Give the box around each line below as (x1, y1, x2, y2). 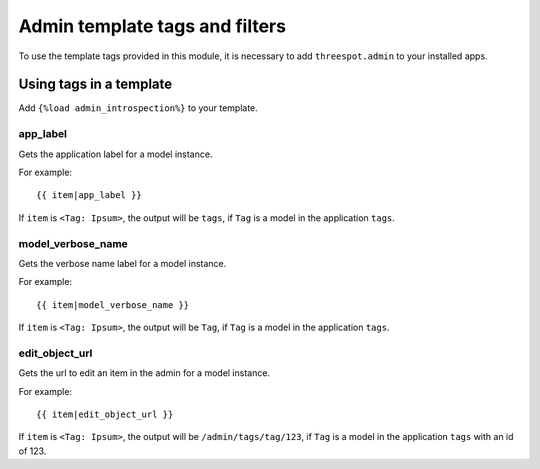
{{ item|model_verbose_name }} (36, 299, 190, 310)
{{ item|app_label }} (36, 190, 142, 201)
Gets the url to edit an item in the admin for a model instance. (18, 367, 270, 379)
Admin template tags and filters (18, 15, 287, 37)
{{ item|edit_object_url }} (36, 409, 174, 420)
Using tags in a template (18, 76, 173, 93)
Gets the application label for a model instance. (18, 148, 213, 160)
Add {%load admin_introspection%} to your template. (18, 102, 259, 114)
